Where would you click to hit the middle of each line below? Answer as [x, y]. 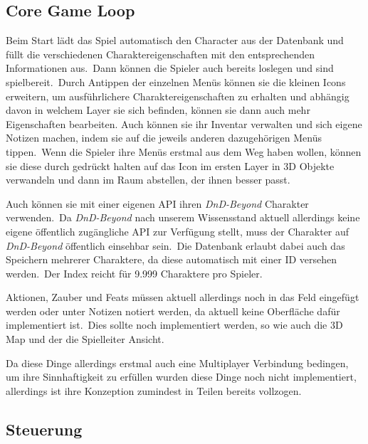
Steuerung [44, 429]
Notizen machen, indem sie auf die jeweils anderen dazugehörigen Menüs [164, 138]
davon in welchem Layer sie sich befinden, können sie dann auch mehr [158, 110]
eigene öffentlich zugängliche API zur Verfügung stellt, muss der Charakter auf [178, 231]
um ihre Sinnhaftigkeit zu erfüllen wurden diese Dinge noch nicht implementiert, [181, 377]
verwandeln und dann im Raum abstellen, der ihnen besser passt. [148, 180]
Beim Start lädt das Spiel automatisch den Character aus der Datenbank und [175, 40]
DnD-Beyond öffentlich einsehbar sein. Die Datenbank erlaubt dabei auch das [175, 245]
